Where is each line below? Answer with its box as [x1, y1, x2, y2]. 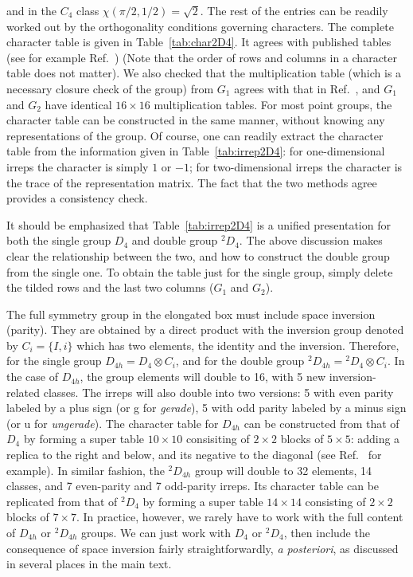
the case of [6, 368, 59, 385]
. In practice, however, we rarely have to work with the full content [76, 508, 403, 525]
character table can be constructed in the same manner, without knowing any [6, 112, 385, 128]
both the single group [6, 232, 111, 249]
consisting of [305, 493, 366, 509]
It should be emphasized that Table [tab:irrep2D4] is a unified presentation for [6, 216, 391, 233]
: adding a [350, 430, 400, 447]
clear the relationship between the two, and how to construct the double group [6, 247, 390, 264]
